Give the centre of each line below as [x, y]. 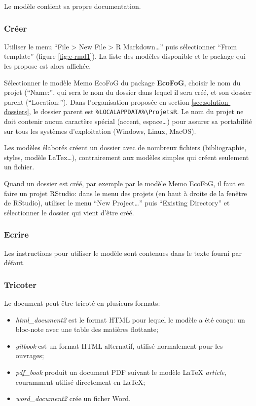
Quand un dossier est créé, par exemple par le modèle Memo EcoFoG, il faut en [125, 183]
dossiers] [17, 111]
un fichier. [19, 167]
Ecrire [17, 234]
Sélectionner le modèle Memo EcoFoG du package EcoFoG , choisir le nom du [122, 82]
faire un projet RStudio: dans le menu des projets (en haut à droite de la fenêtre [126, 193]
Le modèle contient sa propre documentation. [73, 6]
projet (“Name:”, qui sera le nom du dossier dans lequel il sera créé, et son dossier [128, 92]
